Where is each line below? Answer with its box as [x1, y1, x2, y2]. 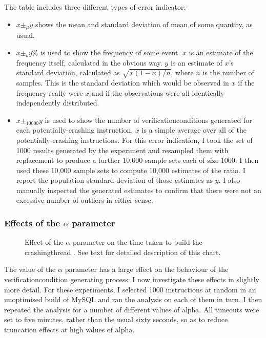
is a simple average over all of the [141, 124, 247, 135]
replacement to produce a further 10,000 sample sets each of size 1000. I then [16, 155, 259, 165]
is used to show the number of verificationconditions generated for [45, 114, 252, 125]
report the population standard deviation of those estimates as [16, 175, 213, 185]
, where [171, 67, 194, 78]
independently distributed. [16, 97, 99, 108]
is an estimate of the [189, 47, 253, 57]
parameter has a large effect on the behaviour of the [65, 264, 229, 274]
